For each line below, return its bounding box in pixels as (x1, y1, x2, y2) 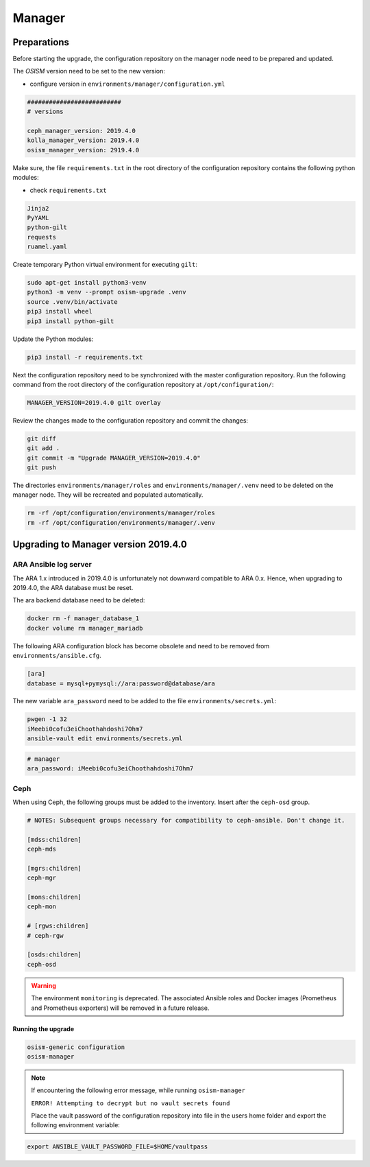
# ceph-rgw (27, 932, 64, 939)
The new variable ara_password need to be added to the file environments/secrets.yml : (12, 697, 277, 705)
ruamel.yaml (27, 243, 68, 250)
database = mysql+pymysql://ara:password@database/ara (27, 679, 215, 687)
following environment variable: (31, 1121, 120, 1129)
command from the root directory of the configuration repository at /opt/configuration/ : (12, 380, 274, 388)
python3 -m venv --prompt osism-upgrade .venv (27, 288, 186, 296)
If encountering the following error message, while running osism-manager (31, 1086, 246, 1094)
